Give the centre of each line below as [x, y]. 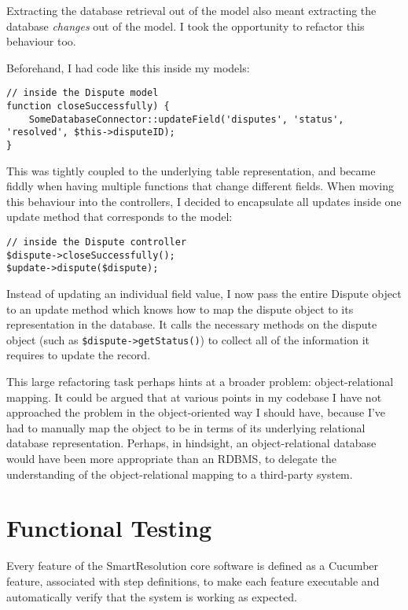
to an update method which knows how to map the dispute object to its [180, 309]
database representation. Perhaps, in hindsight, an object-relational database [191, 443]
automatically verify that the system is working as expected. [152, 596]
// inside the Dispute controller [97, 243]
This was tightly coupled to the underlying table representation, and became [191, 170]
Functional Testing [109, 528]
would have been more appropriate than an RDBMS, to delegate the [171, 458]
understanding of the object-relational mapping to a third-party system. [180, 474]
